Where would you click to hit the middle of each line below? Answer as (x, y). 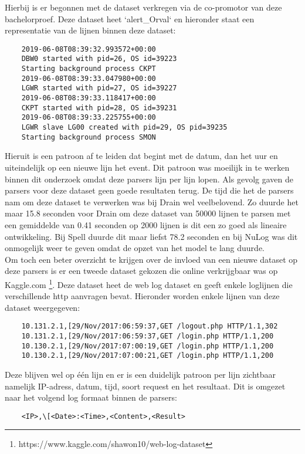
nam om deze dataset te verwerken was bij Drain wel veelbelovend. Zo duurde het (152, 201)
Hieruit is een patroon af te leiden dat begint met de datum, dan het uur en (141, 156)
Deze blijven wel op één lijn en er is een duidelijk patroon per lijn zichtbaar (140, 374)
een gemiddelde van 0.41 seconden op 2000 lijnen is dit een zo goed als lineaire (146, 224)
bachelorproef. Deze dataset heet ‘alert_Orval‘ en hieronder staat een (130, 18)
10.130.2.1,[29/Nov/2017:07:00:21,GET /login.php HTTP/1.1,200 (148, 356)
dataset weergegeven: (43, 307)
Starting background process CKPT (89, 69)
